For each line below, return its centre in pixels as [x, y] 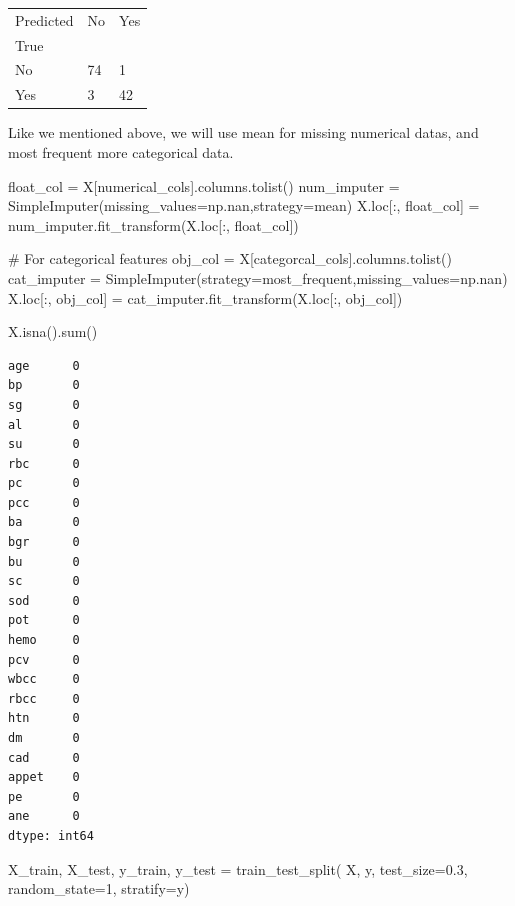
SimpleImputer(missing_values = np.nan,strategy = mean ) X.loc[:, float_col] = [244, 205]
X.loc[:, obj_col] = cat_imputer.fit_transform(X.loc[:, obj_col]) [205, 297]
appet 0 [44, 777]
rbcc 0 [44, 698]
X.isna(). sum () [53, 331]
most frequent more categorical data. [121, 151]
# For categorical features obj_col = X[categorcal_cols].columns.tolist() [230, 258]
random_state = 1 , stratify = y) [99, 888]
